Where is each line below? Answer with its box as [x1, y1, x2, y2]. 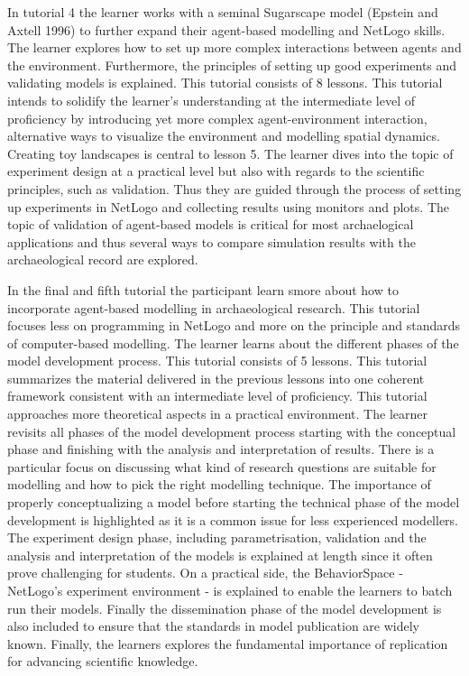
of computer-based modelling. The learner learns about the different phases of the [7, 333, 459, 352]
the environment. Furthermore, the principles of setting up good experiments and [7, 55, 457, 74]
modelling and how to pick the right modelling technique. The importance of [7, 475, 431, 494]
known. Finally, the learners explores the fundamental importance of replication [7, 634, 448, 653]
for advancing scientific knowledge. [7, 652, 198, 671]
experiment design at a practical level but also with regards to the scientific [7, 162, 425, 181]
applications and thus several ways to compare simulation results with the [7, 232, 416, 251]
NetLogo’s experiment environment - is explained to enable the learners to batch [7, 581, 453, 599]
